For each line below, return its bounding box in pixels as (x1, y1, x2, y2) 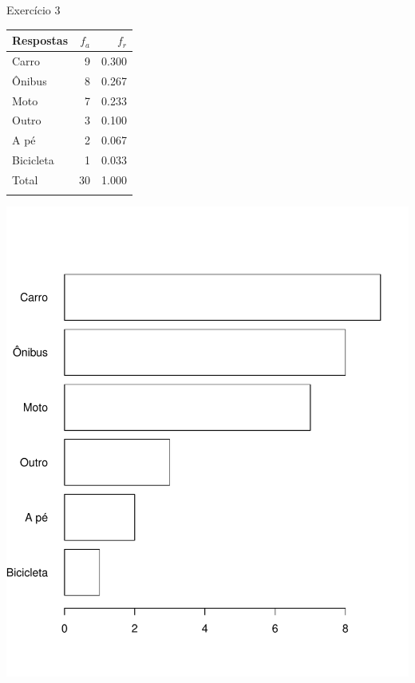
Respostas (12, 32, 69, 49)
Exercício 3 (6, 2, 61, 18)
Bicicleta (12, 152, 54, 168)
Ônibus (12, 72, 47, 89)
